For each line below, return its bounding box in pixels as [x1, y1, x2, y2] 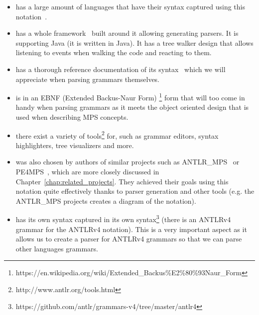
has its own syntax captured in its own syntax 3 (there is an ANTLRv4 [15, 213, 231, 225]
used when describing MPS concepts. [15, 112, 129, 122]
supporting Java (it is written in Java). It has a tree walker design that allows [15, 37, 254, 48]
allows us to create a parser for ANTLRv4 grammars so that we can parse [15, 234, 242, 244]
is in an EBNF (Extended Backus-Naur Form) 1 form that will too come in [15, 91, 245, 102]
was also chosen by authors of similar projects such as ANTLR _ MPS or [15, 157, 240, 167]
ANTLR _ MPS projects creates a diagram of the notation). [15, 195, 196, 206]
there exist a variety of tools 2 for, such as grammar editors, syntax [15, 129, 219, 141]
